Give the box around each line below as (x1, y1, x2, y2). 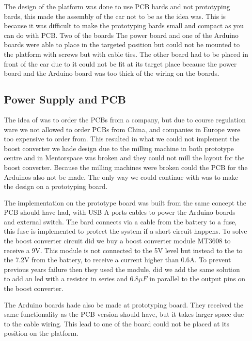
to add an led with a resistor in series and (4, 273, 128, 284)
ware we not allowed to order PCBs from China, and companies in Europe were (4, 124, 240, 134)
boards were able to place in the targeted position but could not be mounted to (4, 39, 240, 50)
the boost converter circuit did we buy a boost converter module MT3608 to (4, 236, 231, 246)
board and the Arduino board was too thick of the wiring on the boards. (4, 68, 220, 78)
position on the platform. (4, 328, 79, 338)
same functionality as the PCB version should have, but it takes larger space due (4, 309, 244, 319)
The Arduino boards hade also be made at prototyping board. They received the (4, 299, 243, 309)
